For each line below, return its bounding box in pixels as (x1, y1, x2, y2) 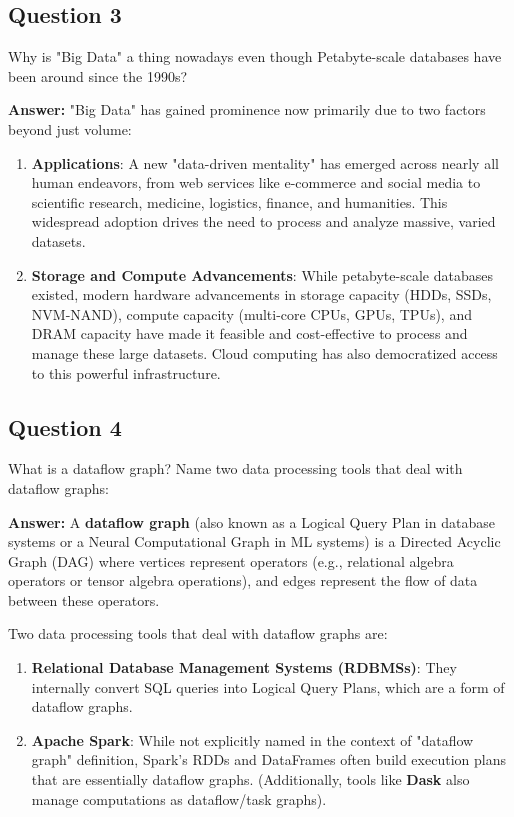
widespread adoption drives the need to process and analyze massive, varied (31, 211, 496, 232)
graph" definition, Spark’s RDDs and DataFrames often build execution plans (31, 749, 506, 770)
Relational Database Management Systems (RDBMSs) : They (31, 657, 457, 678)
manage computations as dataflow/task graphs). (31, 788, 327, 809)
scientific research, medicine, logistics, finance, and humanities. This (31, 191, 448, 212)
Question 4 (8, 411, 122, 442)
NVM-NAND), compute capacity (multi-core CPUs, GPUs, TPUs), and (31, 303, 472, 324)
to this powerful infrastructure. (31, 362, 221, 383)
